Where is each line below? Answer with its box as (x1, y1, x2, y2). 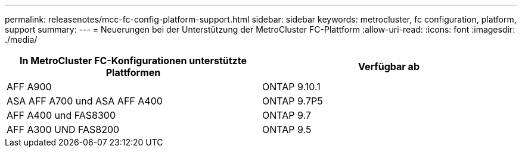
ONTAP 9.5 (262, 123, 312, 135)
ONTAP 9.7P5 (262, 95, 323, 107)
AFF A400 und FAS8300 (7, 109, 116, 121)
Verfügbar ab (358, 61, 420, 72)
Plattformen (105, 66, 161, 78)
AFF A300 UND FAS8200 (7, 123, 120, 135)
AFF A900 (7, 81, 52, 93)
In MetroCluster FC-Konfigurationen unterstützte (20, 55, 247, 66)
